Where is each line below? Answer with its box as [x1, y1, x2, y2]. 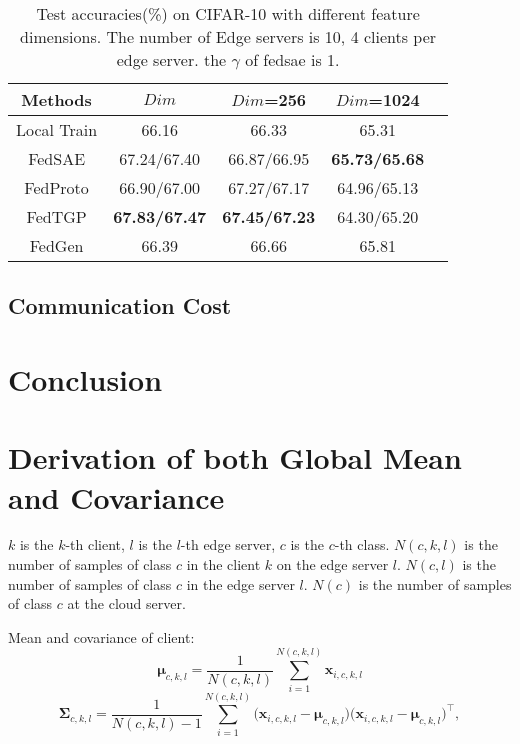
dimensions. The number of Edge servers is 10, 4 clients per [20, 25, 437, 48]
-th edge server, [180, 534, 276, 555]
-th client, [65, 534, 125, 555]
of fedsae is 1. [245, 48, 340, 71]
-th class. [334, 534, 390, 555]
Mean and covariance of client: [8, 626, 195, 647]
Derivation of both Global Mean [8, 437, 462, 478]
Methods [21, 88, 92, 111]
